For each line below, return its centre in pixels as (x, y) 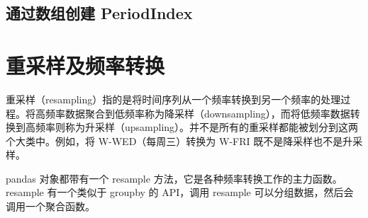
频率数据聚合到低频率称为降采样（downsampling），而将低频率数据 (197, 113)
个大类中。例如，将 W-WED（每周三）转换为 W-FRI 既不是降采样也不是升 (179, 140)
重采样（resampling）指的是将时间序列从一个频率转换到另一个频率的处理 (173, 99)
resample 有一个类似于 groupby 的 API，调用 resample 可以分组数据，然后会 (180, 192)
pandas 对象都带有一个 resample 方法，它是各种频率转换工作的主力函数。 (174, 178)
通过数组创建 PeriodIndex (99, 13)
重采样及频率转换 (85, 65)
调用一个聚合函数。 (50, 206)
